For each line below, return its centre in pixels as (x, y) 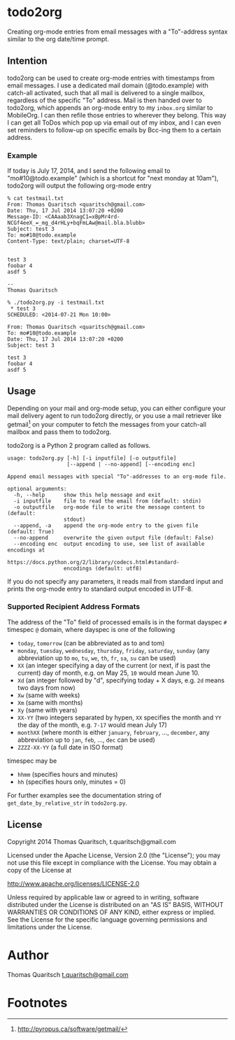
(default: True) (31, 532)
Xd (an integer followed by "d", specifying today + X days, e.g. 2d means (121, 680)
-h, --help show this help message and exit (87, 495)
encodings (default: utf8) (102, 568)
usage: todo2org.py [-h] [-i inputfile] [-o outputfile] (92, 458)
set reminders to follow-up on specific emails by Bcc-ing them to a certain (114, 129)
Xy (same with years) (47, 710)
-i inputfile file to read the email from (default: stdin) (107, 501)
